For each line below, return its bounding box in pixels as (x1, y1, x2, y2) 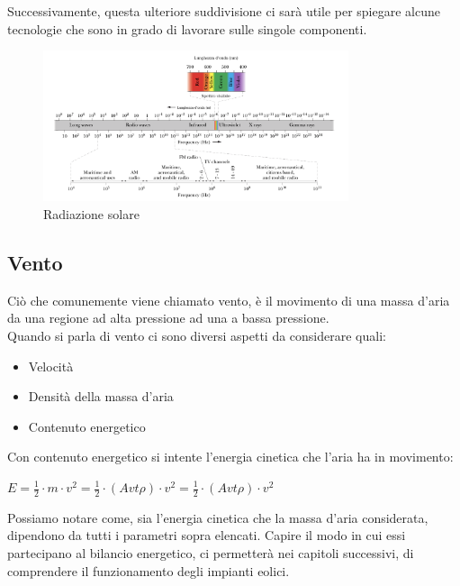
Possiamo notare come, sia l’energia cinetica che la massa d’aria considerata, (7, 508, 428, 526)
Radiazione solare (43, 205, 140, 224)
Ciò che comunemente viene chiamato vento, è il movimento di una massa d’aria (7, 290, 450, 309)
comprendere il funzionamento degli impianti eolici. (7, 561, 290, 580)
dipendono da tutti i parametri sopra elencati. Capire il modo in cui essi (7, 526, 406, 545)
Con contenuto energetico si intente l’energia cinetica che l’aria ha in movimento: (7, 447, 454, 466)
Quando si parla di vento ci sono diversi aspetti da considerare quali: (7, 326, 386, 345)
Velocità (28, 356, 74, 375)
